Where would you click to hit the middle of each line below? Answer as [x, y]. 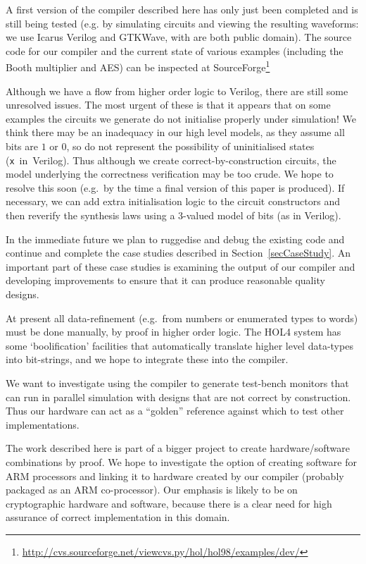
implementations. [43, 424]
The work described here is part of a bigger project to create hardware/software [178, 448]
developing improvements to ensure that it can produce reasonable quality [165, 280]
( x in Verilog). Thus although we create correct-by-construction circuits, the [171, 160]
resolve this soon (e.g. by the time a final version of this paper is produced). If [175, 187]
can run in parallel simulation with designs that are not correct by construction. [178, 397]
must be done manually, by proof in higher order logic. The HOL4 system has [173, 332]
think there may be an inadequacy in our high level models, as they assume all [175, 132]
